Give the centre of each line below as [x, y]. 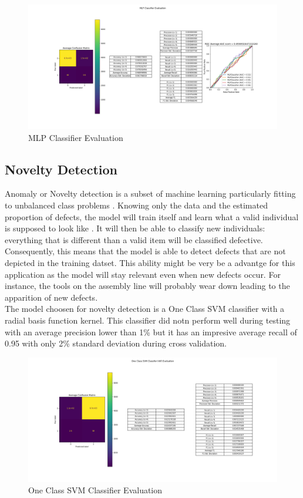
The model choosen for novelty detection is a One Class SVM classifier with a [145, 309]
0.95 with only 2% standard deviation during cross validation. [116, 343]
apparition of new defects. [51, 297]
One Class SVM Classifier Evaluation [95, 490]
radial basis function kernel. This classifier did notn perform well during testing [148, 320]
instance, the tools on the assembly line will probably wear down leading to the [147, 286]
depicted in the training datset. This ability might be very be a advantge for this [150, 262]
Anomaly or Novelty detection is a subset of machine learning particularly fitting [150, 194]
